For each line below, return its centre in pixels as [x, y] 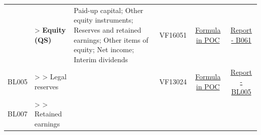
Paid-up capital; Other [109, 10]
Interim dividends [101, 59]
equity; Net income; [104, 49]
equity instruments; [104, 20]
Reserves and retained [108, 29]
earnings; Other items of [111, 39]
